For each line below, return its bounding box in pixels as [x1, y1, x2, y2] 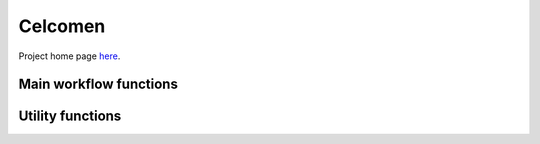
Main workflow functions [18, 76, 179, 93]
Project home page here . [18, 50, 121, 62]
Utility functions [18, 108, 122, 125]
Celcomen [18, 15, 106, 37]
